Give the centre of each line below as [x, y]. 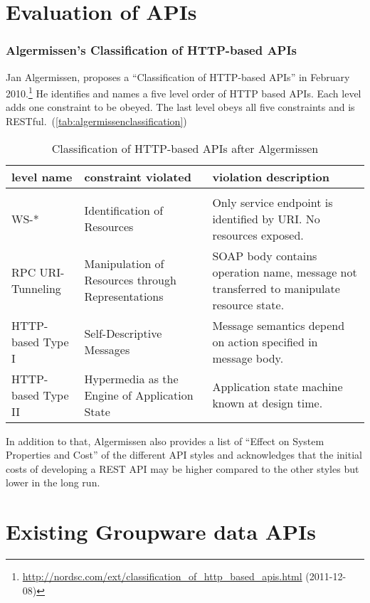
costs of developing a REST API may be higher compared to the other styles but [183, 468]
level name [42, 176]
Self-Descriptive [123, 333]
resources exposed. [258, 235]
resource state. [248, 304]
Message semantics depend [279, 325]
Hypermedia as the [131, 378]
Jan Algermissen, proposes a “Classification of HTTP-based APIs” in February [178, 76]
